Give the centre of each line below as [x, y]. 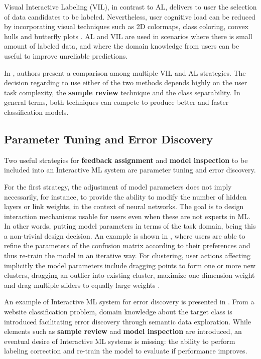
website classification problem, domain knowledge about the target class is [118, 312]
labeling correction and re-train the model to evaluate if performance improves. [126, 351]
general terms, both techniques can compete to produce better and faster [116, 102]
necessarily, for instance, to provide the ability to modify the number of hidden [125, 196]
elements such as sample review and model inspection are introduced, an [123, 331]
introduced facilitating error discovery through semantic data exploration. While [128, 321]
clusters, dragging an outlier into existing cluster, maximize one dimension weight [129, 275]
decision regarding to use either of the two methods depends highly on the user [126, 82]
